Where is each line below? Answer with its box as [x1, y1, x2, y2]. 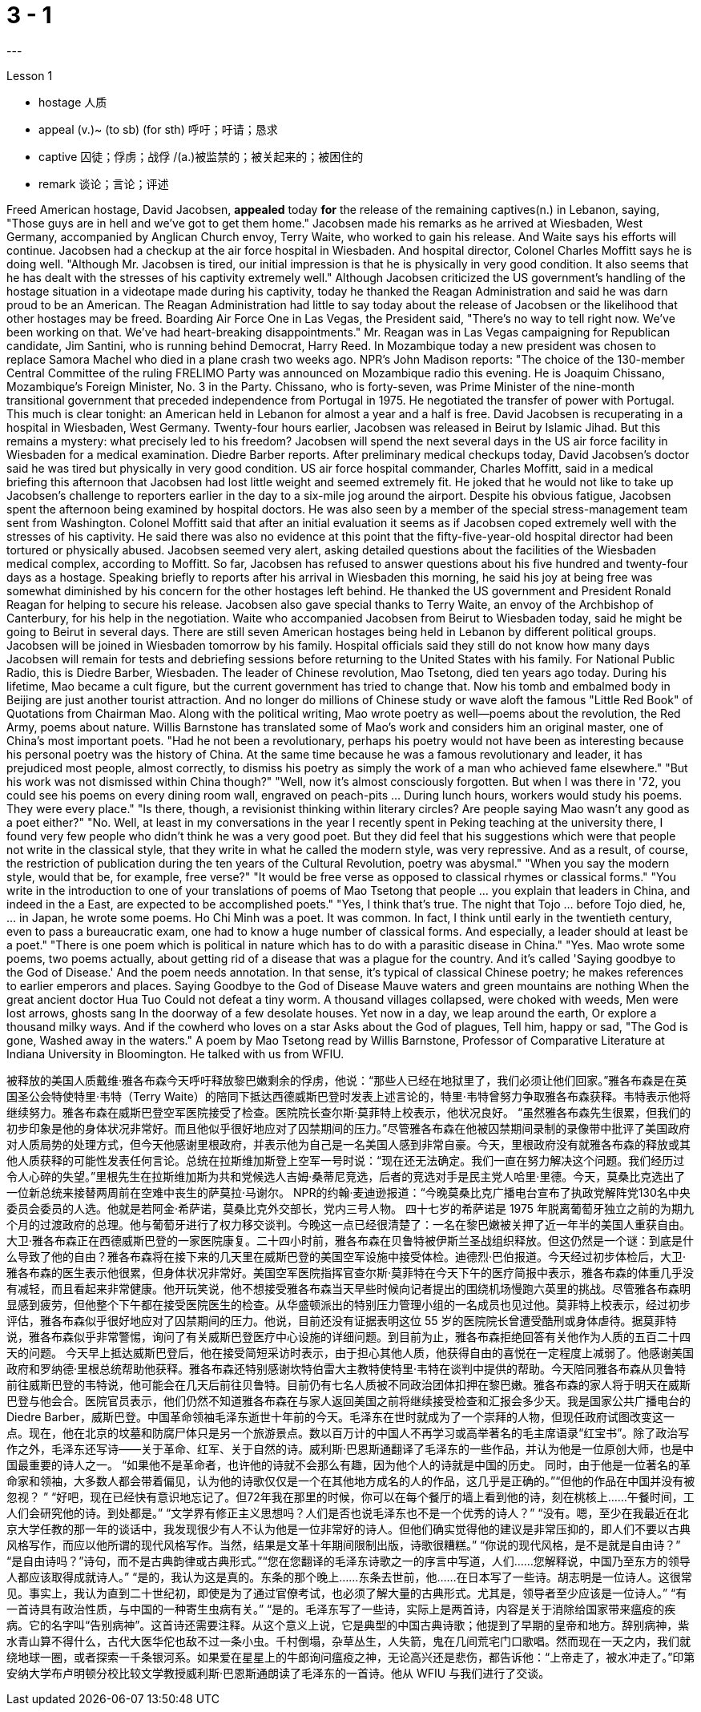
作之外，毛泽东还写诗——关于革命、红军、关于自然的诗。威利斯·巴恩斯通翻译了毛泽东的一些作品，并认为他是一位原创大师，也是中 [6, 1441, 695, 1456]
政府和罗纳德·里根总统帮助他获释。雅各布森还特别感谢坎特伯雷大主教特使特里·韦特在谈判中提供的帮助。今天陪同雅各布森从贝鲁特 [6, 1361, 687, 1376]
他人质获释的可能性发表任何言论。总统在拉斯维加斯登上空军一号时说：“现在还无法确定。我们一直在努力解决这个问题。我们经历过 [6, 1153, 685, 1167]
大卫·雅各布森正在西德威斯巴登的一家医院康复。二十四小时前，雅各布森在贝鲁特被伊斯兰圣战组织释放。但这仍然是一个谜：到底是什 [6, 1233, 695, 1247]
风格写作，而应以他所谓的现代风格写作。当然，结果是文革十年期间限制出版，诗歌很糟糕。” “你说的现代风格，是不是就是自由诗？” [6, 1537, 681, 1552]
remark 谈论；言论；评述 [38, 176, 169, 191]
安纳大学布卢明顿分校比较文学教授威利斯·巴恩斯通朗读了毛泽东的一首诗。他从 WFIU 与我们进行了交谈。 [6, 1666, 550, 1680]
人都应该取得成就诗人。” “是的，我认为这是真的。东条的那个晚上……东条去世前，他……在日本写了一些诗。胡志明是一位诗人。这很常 [6, 1569, 692, 1584]
